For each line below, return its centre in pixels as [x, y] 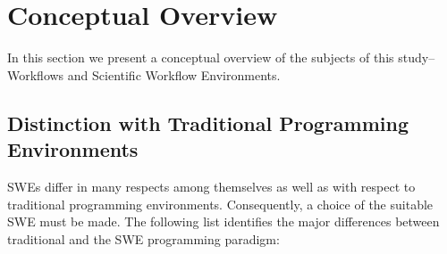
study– [417, 57]
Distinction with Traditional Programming [208, 123]
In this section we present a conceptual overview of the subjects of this [201, 57]
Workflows [36, 74]
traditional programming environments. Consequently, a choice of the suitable [220, 204]
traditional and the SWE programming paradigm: [143, 238]
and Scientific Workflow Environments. [174, 74]
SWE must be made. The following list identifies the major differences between [223, 221]
